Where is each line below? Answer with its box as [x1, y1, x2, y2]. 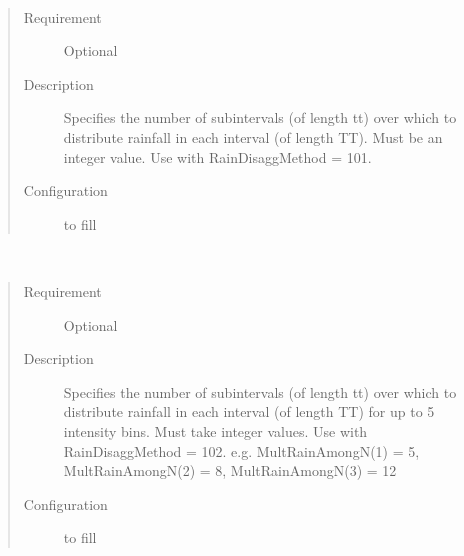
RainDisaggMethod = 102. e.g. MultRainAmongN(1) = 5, [63, 440, 420, 461]
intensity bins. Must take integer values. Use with [63, 420, 368, 441]
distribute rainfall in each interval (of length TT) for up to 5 [63, 401, 435, 422]
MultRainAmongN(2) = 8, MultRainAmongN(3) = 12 [63, 460, 397, 481]
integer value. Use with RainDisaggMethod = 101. [63, 146, 372, 167]
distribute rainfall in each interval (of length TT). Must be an [63, 126, 443, 147]
